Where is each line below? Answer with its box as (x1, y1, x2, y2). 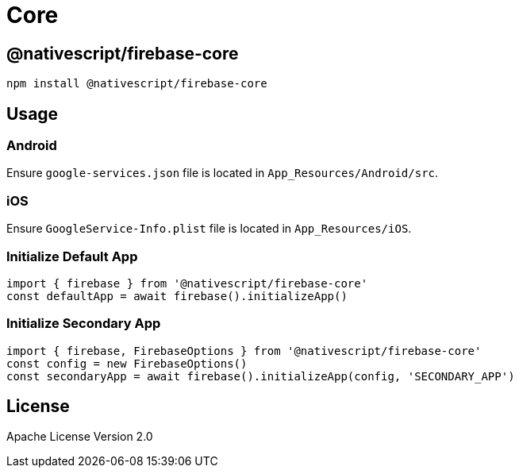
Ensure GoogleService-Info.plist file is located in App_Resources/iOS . (6, 222, 412, 236)
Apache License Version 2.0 (6, 430, 153, 444)
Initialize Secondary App (6, 315, 161, 332)
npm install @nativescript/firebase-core (6, 77, 267, 91)
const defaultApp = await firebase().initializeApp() (6, 289, 348, 303)
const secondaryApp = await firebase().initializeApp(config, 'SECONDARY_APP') (6, 369, 515, 383)
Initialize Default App (6, 248, 138, 264)
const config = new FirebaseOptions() (6, 356, 248, 370)
